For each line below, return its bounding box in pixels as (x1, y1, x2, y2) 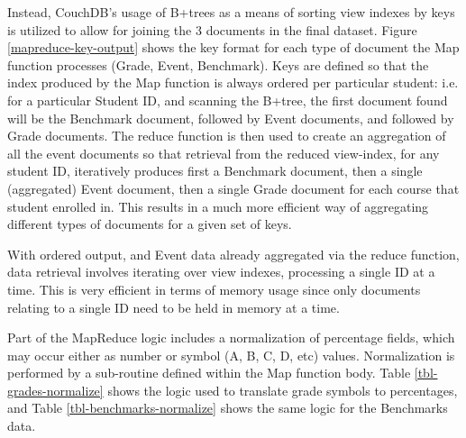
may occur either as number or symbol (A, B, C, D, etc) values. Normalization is (7, 345, 455, 364)
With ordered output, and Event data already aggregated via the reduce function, (7, 244, 460, 263)
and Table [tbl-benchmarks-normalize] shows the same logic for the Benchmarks (7, 398, 448, 417)
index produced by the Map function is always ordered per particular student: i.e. (7, 73, 459, 92)
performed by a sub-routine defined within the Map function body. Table (7, 363, 411, 382)
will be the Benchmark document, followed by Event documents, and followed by (7, 108, 454, 127)
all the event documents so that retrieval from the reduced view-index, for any (7, 143, 440, 162)
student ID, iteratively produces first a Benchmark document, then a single (7, 161, 423, 180)
